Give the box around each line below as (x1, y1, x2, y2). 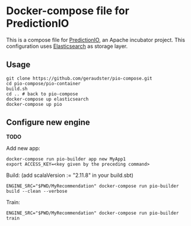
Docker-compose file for (6, 4, 129, 18)
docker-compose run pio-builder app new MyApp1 (6, 156, 126, 162)
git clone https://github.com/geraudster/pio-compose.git (6, 75, 152, 81)
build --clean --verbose (6, 188, 68, 194)
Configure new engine (6, 117, 90, 128)
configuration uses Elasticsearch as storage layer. (6, 43, 128, 50)
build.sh (6, 86, 28, 92)
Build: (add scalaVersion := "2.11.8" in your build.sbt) (6, 172, 133, 179)
